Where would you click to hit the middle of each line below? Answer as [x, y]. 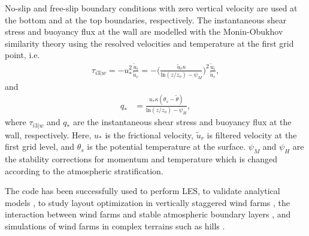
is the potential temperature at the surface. [166, 146]
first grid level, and [40, 146]
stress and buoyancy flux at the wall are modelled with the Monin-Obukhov [144, 31]
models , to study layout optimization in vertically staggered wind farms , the [148, 202]
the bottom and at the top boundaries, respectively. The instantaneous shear [146, 19]
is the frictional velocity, [149, 134]
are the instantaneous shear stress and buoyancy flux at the [182, 122]
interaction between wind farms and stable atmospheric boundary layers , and [148, 214]
